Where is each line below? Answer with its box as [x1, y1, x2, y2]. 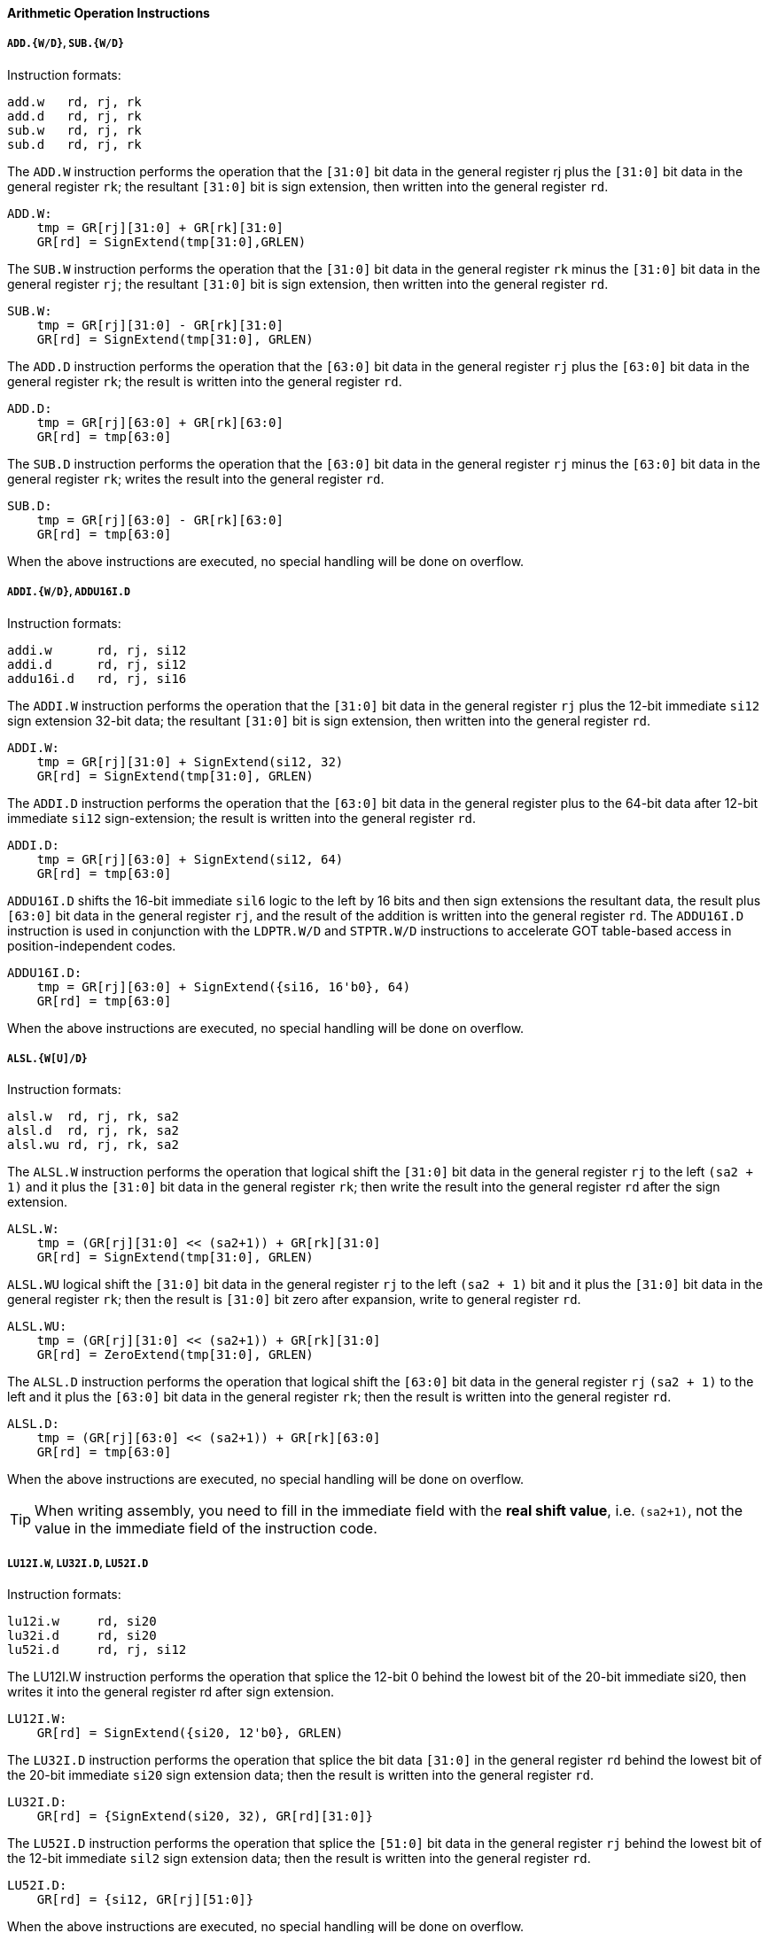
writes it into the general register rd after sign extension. [7, 1684, 335, 1700]
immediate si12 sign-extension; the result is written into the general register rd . [7, 810, 477, 826]
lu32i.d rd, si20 [7, 1628, 157, 1643]
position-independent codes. [7, 937, 176, 953]
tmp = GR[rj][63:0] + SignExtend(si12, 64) [36, 851, 344, 866]
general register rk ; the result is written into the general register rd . [7, 373, 402, 389]
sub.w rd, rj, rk [7, 122, 142, 137]
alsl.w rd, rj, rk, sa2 [7, 1109, 179, 1124]
